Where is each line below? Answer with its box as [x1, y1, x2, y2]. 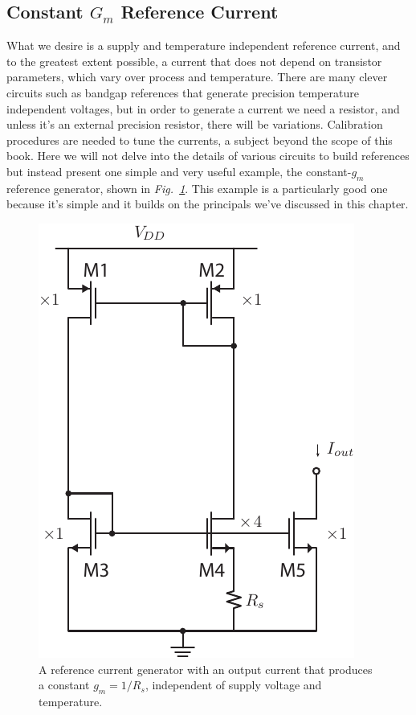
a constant [39, 676, 90, 693]
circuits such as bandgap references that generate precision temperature [6, 84, 359, 101]
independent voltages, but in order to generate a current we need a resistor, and [6, 100, 400, 117]
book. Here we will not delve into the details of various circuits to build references [6, 147, 410, 164]
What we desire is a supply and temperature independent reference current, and [6, 37, 401, 54]
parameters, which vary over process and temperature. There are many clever [6, 68, 388, 85]
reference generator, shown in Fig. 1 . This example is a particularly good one [6, 179, 388, 196]
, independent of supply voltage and [145, 676, 322, 693]
